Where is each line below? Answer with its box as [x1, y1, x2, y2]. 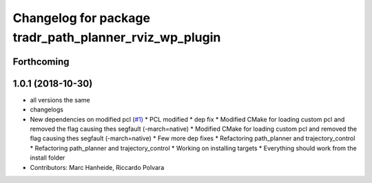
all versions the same [30, 96, 91, 104]
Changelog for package [12, 10, 151, 25]
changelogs [30, 105, 63, 114]
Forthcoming [12, 56, 70, 67]
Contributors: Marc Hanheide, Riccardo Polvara [30, 163, 165, 171]
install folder [30, 153, 65, 162]
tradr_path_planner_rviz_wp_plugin [12, 30, 221, 45]
